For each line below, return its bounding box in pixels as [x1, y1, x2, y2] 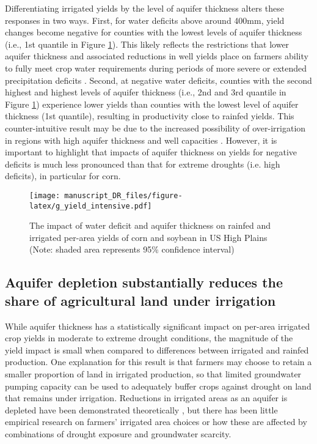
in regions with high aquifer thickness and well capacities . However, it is [5, 133, 277, 146]
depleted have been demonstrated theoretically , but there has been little [5, 403, 278, 416]
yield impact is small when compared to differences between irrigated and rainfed [5, 343, 309, 356]
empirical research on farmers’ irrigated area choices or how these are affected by [5, 415, 307, 428]
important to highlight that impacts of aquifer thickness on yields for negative [5, 146, 297, 158]
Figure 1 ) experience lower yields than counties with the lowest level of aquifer [5, 97, 299, 110]
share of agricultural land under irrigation [5, 290, 276, 309]
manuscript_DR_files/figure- [64, 191, 183, 200]
